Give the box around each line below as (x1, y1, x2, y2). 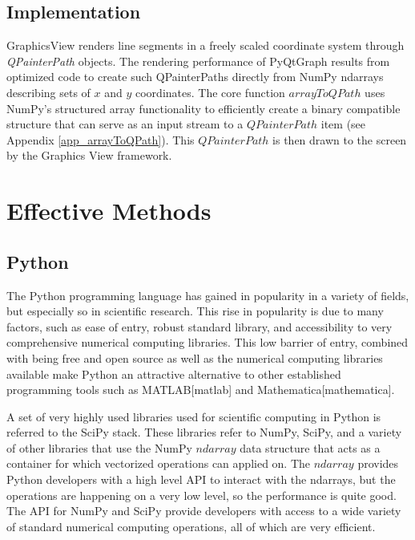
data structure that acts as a (240, 439, 381, 456)
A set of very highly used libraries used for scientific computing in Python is (6, 408, 381, 424)
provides (357, 455, 399, 472)
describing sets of (6, 83, 91, 100)
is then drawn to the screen (272, 131, 407, 148)
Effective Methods (6, 194, 212, 227)
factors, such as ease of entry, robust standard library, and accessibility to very (6, 318, 393, 335)
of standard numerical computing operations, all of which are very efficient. (6, 518, 376, 534)
